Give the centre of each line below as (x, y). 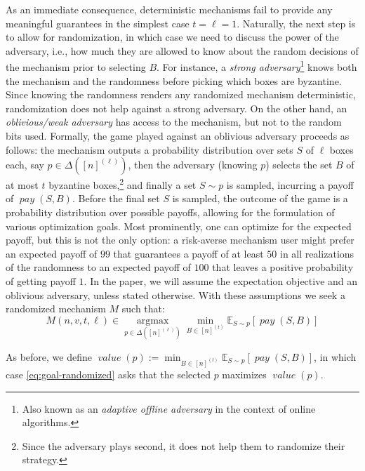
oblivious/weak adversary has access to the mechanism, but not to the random (174, 122)
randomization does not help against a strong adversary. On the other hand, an (177, 108)
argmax (153, 320)
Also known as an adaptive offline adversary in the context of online (169, 408)
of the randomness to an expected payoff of (98, 267)
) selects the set (299, 165)
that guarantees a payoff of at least (188, 253)
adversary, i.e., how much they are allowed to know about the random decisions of (182, 50)
